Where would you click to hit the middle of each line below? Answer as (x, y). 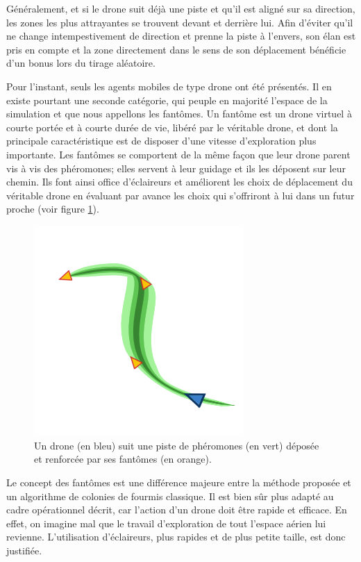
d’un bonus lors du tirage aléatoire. (81, 63)
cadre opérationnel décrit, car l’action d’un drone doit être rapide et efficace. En (177, 510)
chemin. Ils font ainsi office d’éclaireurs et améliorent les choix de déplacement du (179, 182)
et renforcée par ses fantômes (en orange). (123, 459)
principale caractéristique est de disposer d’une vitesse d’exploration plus (161, 141)
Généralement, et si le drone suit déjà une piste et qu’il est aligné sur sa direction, (181, 8)
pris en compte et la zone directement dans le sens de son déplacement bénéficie (176, 49)
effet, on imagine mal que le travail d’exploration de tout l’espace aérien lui (166, 523)
